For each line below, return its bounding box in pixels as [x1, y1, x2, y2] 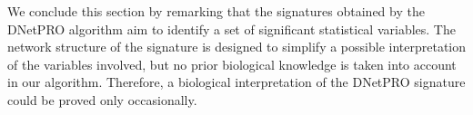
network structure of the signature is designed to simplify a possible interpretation [7, 37, 467, 56]
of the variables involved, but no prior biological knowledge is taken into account [7, 54, 457, 73]
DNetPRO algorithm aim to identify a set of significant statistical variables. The [7, 19, 456, 38]
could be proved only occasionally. [7, 90, 197, 109]
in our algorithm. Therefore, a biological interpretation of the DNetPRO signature [7, 72, 466, 91]
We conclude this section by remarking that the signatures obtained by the [7, 2, 425, 20]
